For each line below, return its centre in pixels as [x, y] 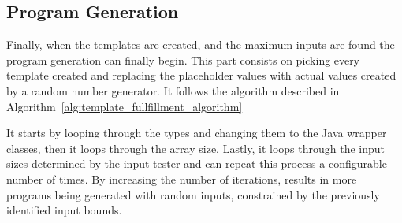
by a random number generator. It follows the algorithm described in [173, 90]
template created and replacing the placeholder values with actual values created [201, 75]
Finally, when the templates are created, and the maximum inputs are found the [201, 45]
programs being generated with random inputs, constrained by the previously [193, 194]
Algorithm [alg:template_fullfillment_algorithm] [125, 106]
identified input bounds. [64, 210]
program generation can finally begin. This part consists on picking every [183, 59]
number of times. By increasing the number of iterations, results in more [182, 178]
